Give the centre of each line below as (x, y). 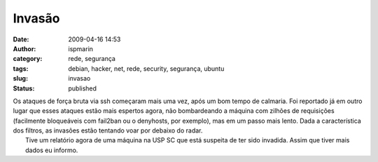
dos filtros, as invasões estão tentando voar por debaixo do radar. (108, 130)
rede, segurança (92, 59)
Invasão (36, 18)
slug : (20, 79)
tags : (21, 68)
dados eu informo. (52, 150)
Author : (24, 48)
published (83, 88)
